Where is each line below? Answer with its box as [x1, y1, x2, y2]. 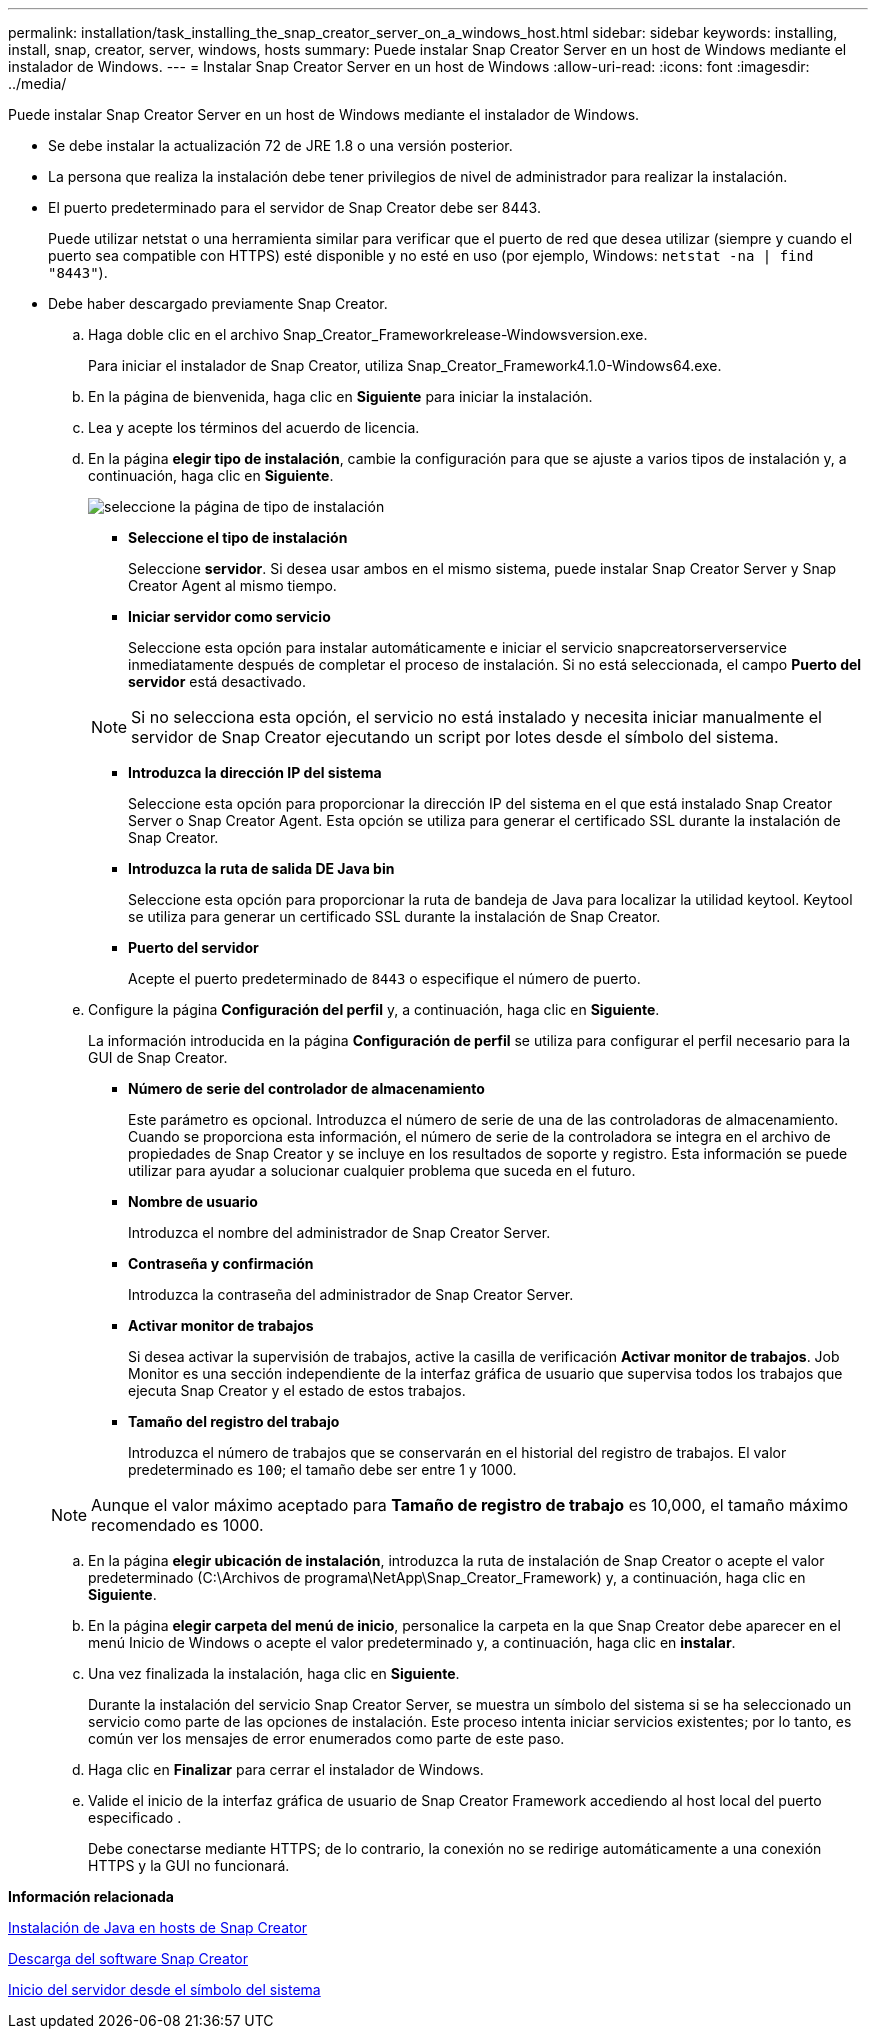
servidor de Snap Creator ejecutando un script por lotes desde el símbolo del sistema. [131, 727, 779, 747]
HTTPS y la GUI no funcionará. [88, 1857, 290, 1874]
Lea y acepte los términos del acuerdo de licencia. [88, 419, 420, 436]
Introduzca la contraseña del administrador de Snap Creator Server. [128, 1286, 574, 1303]
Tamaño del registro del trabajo [128, 1413, 340, 1430]
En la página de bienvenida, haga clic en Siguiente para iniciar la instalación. [88, 388, 593, 405]
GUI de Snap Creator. [88, 1049, 228, 1066]
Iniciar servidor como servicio [128, 608, 331, 625]
